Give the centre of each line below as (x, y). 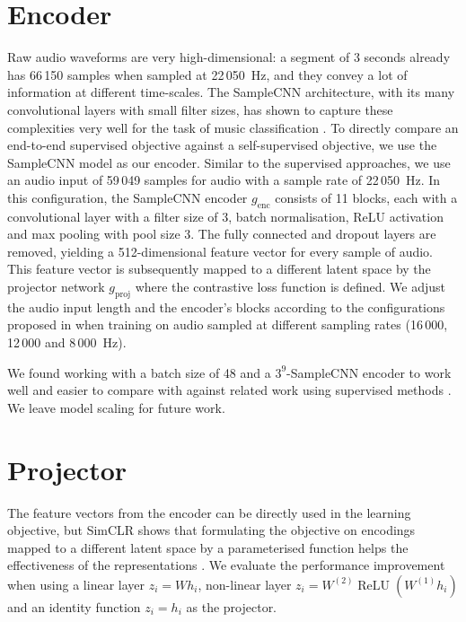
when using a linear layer (76, 584)
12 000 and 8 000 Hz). (67, 342)
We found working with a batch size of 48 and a (139, 372)
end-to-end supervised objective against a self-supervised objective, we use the (222, 145)
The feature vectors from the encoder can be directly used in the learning (209, 512)
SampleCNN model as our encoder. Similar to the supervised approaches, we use (229, 162)
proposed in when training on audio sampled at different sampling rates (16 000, (228, 324)
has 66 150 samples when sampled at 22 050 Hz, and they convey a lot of (207, 74)
